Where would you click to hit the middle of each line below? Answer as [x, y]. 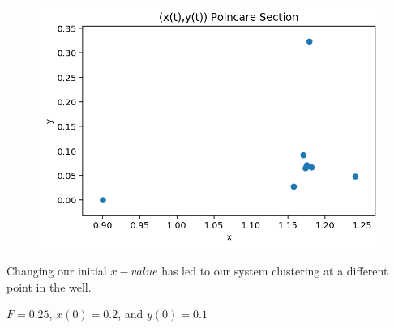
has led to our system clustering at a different [275, 271]
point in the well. [49, 286]
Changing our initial [57, 271]
